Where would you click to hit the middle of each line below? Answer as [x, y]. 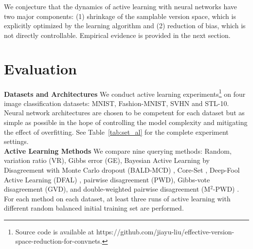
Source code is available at [55, 231]
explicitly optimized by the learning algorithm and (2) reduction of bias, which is [125, 26]
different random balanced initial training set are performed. [94, 208]
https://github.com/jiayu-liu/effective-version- [165, 231]
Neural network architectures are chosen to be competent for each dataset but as [124, 113]
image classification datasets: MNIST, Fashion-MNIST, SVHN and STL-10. [117, 103]
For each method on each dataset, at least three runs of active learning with [117, 198]
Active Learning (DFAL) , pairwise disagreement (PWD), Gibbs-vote [107, 179]
